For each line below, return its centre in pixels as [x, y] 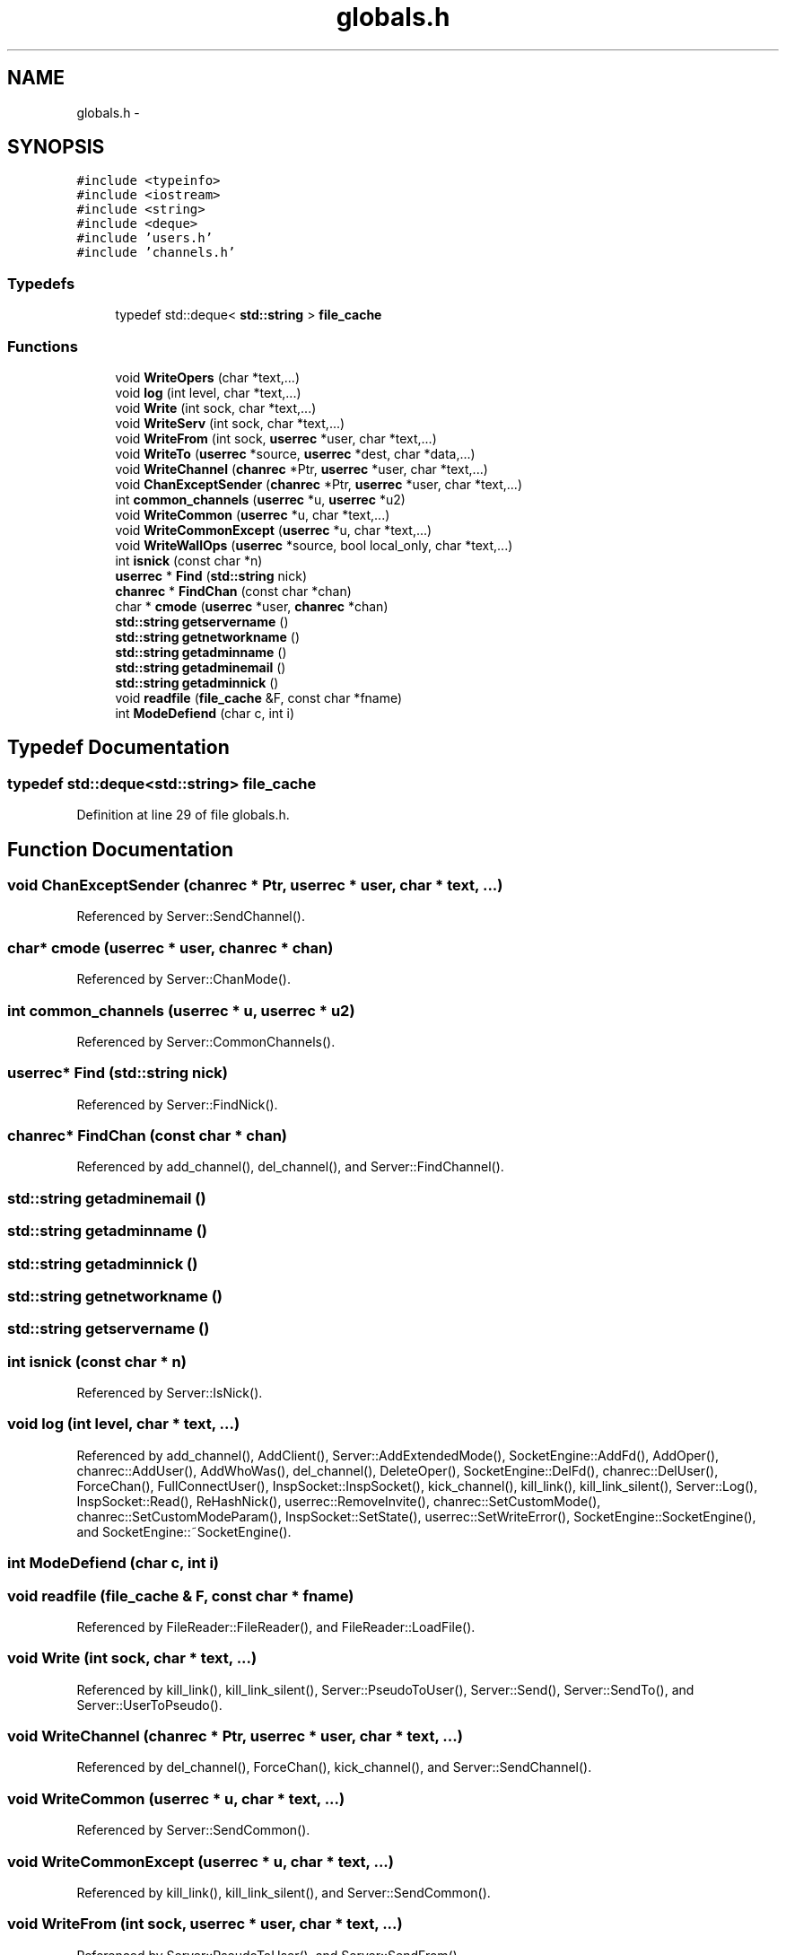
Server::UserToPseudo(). [149, 1705]
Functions [43, 346]
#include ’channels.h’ [156, 253]
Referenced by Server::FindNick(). [177, 1104]
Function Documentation [120, 849]
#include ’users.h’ [145, 238]
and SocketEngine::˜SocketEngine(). [184, 1531]
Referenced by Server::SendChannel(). [191, 916]
